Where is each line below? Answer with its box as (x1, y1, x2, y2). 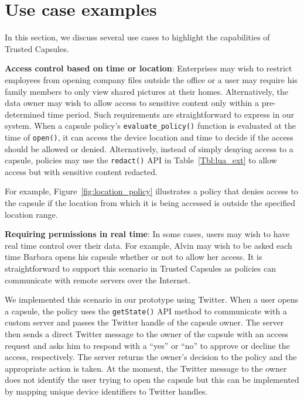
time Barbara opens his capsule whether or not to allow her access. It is (5, 251, 262, 263)
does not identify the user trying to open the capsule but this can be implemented (5, 373, 299, 386)
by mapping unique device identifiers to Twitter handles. (5, 385, 208, 397)
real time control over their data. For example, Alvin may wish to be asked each (5, 239, 292, 251)
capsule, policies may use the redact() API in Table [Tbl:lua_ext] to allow (5, 154, 277, 166)
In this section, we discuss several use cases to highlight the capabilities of (5, 31, 270, 43)
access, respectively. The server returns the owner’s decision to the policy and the (5, 351, 297, 363)
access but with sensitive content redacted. (5, 165, 158, 177)
